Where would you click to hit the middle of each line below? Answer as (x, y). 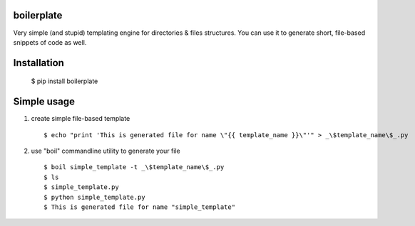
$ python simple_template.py (94, 197)
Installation (39, 63)
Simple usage (44, 102)
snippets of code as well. (50, 42)
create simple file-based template (81, 119)
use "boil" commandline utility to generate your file (106, 151)
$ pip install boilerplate (65, 81)
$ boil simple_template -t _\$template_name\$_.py (134, 167)
